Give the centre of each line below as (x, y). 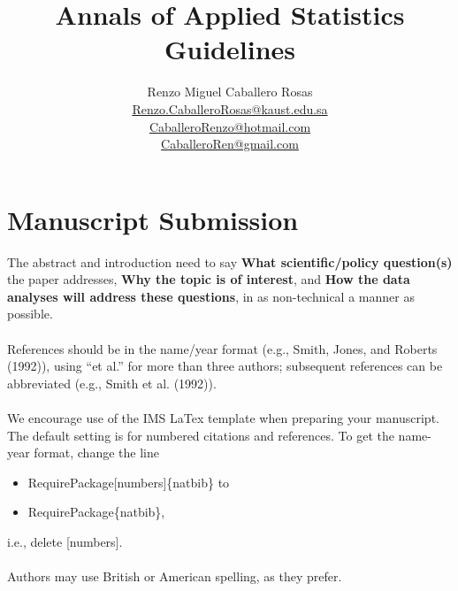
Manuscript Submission (153, 219)
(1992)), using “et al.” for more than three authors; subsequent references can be (225, 366)
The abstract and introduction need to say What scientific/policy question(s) (230, 261)
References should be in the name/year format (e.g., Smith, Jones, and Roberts (222, 348)
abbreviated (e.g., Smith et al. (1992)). (112, 383)
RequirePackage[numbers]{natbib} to (129, 482)
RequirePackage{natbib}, (96, 512)
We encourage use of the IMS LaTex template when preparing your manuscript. (223, 417)
